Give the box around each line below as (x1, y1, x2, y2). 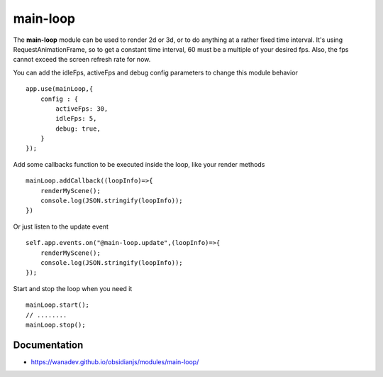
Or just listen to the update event (13, 222, 109, 231)
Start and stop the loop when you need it (13, 284, 133, 293)
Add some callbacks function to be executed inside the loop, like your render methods (13, 160, 265, 168)
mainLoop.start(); (26, 301, 90, 309)
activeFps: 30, (55, 104, 109, 113)
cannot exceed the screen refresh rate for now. (13, 55, 151, 64)
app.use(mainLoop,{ (26, 85, 94, 93)
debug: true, (55, 124, 101, 133)
